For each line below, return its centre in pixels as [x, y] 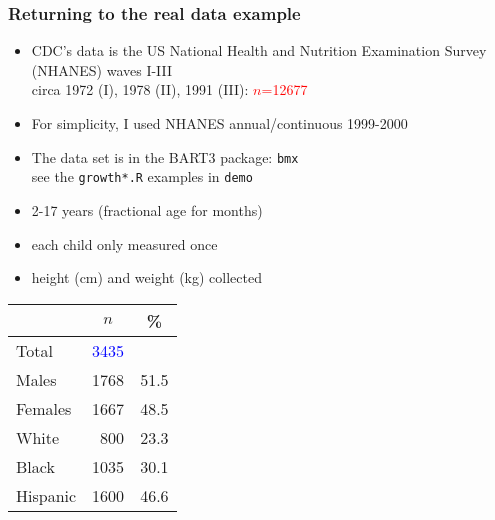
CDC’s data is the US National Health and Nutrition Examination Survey [259, 50]
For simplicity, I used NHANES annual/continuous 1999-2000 [219, 123]
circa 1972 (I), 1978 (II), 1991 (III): [140, 89]
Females [44, 408]
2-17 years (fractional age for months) [147, 209]
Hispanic [46, 495]
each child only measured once [124, 243]
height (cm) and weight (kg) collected [146, 277]
